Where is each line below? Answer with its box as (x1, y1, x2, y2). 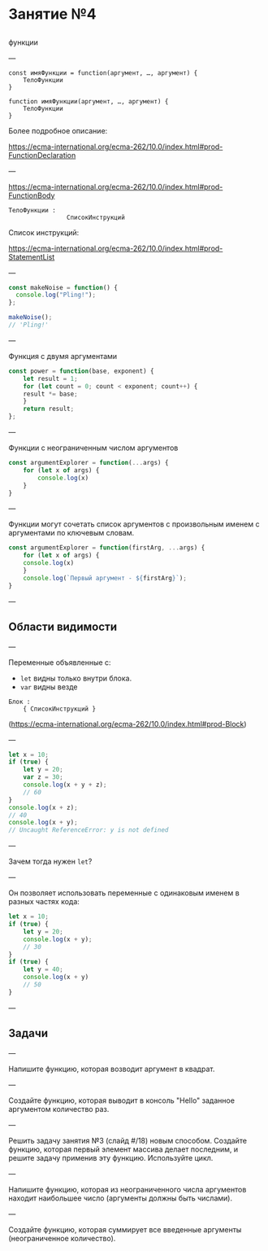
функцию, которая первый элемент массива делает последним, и (8, 1144, 238, 1154)
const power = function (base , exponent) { (8, 367, 154, 375)
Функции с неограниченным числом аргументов (8, 443, 179, 453)
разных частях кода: (8, 897, 80, 907)
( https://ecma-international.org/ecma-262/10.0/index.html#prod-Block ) (8, 719, 247, 728)
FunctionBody (8, 190, 55, 200)
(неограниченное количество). (8, 1233, 116, 1243)
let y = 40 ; (23, 965, 63, 973)
